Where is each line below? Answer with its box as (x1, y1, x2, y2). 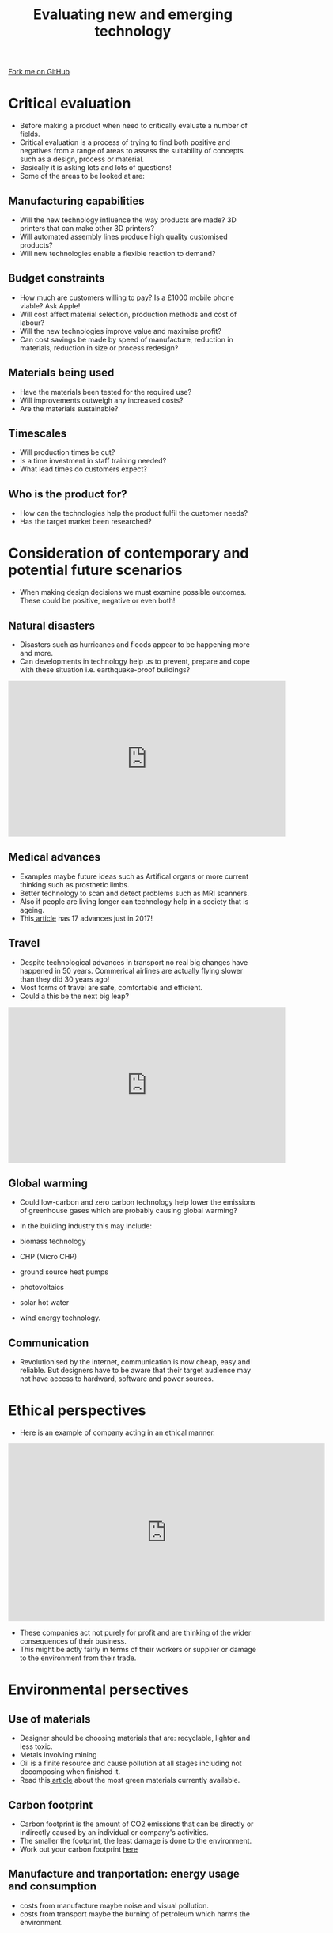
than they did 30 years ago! (19, 974, 110, 984)
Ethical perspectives (8, 1402, 146, 1420)
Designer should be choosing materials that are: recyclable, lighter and (19, 1734, 251, 1743)
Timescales (8, 426, 67, 440)
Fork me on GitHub (8, 67, 70, 77)
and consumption (8, 1880, 97, 1893)
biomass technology (19, 1236, 86, 1246)
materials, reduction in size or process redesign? (19, 342, 179, 353)
